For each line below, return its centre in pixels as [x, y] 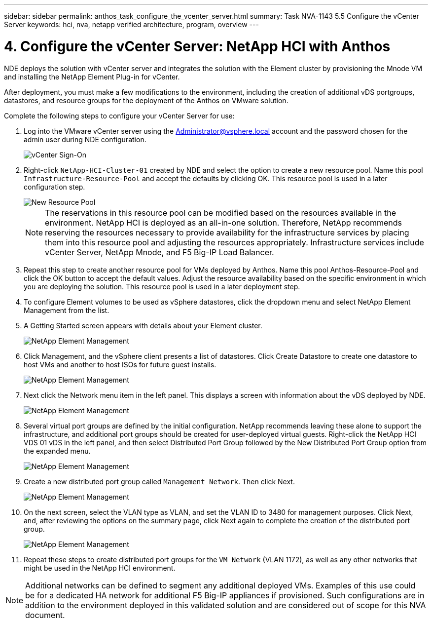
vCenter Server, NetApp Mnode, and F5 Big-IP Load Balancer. [160, 252]
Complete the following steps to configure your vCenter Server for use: [119, 116]
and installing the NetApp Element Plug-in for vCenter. [92, 77]
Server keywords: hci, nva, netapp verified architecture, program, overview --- [131, 24]
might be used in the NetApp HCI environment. [100, 568]
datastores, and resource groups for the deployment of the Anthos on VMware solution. [146, 100]
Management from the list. [67, 310]
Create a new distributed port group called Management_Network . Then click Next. [159, 481]
